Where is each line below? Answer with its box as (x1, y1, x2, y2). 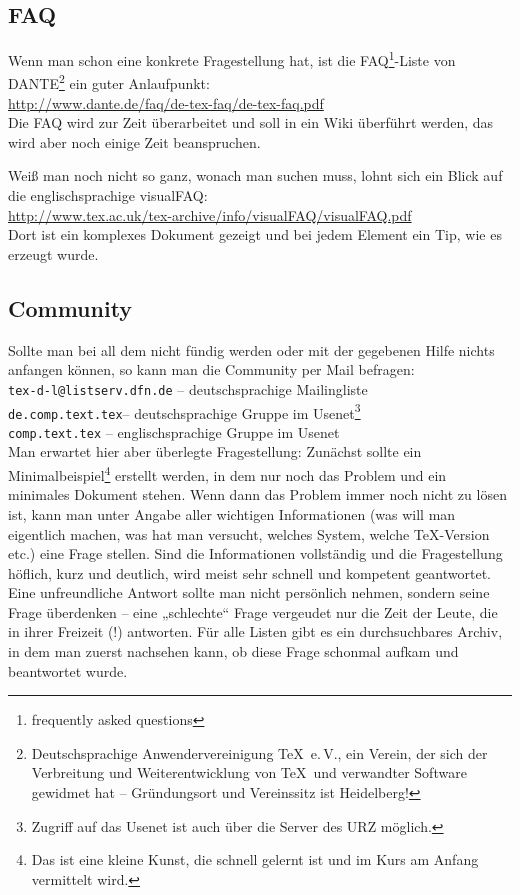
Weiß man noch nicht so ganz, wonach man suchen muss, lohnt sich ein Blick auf (8, 165, 503, 186)
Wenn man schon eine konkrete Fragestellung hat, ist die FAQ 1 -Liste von (8, 47, 456, 70)
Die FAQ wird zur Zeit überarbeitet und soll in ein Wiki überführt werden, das (8, 112, 494, 133)
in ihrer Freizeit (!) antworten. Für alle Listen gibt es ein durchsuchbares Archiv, (8, 621, 503, 642)
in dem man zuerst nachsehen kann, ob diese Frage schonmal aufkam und (8, 641, 459, 662)
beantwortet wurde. (8, 660, 128, 681)
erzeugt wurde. (8, 243, 99, 264)
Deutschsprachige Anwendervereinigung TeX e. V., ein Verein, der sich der (31, 742, 488, 763)
